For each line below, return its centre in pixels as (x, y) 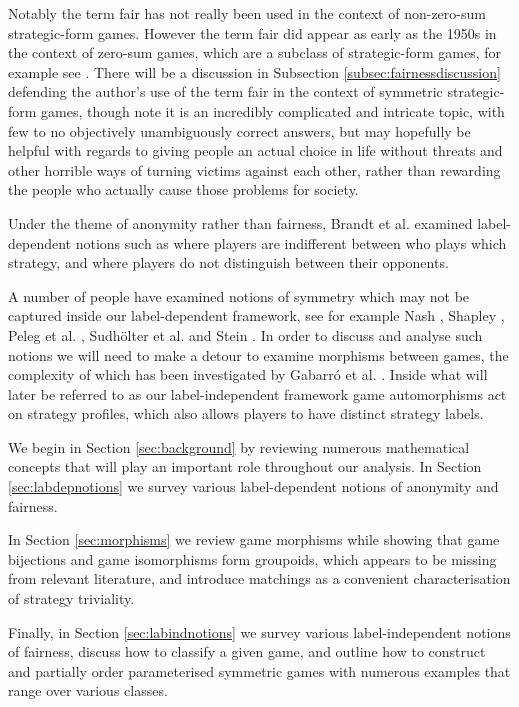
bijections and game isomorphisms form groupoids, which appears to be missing (252, 558)
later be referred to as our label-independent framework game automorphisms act (257, 393)
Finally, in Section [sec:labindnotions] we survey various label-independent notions (259, 631)
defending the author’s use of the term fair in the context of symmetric (225, 91)
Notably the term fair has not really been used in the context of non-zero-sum (247, 13)
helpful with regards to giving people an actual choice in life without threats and (255, 150)
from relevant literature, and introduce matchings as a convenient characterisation (259, 578)
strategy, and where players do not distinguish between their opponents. (228, 262)
